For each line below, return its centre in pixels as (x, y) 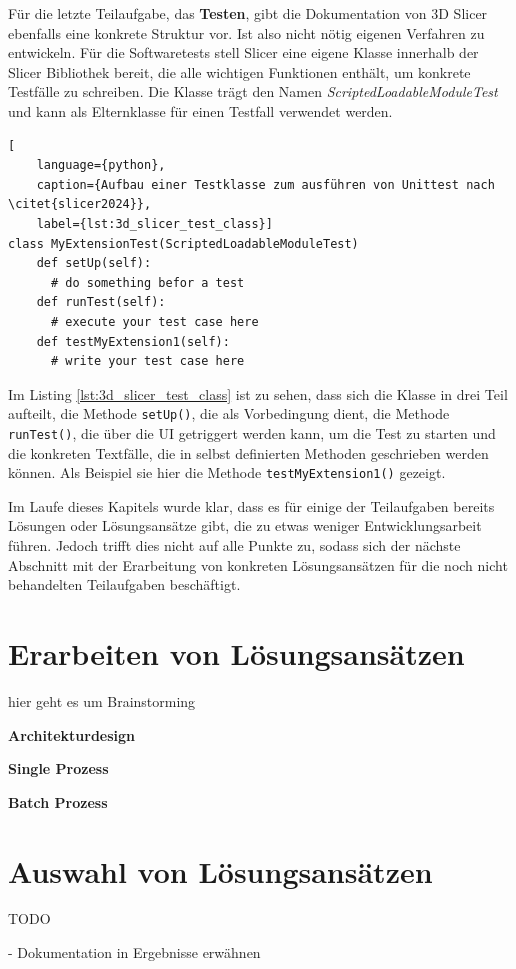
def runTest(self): (101, 302)
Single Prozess (58, 768)
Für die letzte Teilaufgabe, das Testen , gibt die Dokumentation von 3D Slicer (248, 13)
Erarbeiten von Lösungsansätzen (236, 653)
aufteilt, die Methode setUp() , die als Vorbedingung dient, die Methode (229, 413)
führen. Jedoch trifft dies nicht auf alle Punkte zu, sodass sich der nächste (234, 545)
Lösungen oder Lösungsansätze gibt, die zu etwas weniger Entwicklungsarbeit (245, 525)
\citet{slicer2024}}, (80, 204)
